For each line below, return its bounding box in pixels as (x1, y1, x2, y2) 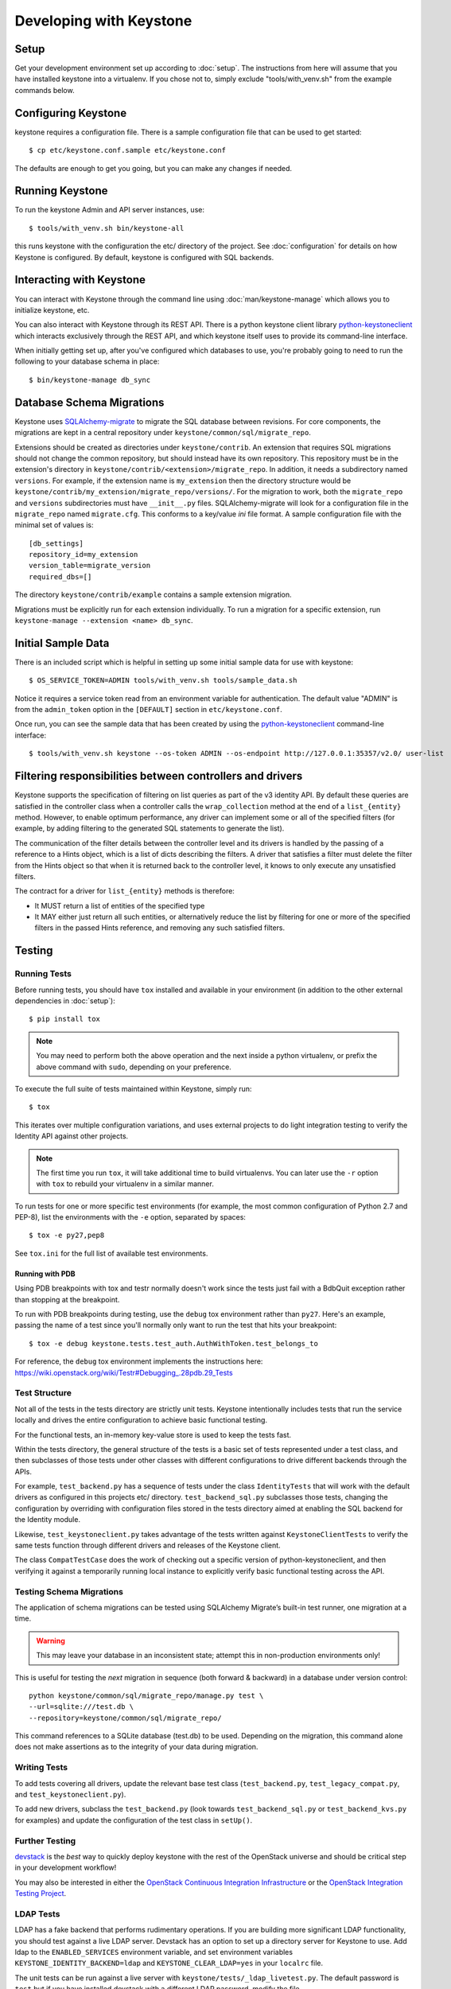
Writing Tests (14, 1762, 68, 1773)
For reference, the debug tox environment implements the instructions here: (14, 1356, 263, 1366)
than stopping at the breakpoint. (14, 1294, 120, 1304)
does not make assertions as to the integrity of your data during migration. (14, 1742, 259, 1752)
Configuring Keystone (14, 106, 127, 119)
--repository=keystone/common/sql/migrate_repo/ (29, 1713, 222, 1722)
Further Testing (14, 1835, 76, 1846)
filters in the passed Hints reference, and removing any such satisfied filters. (34, 923, 286, 932)
